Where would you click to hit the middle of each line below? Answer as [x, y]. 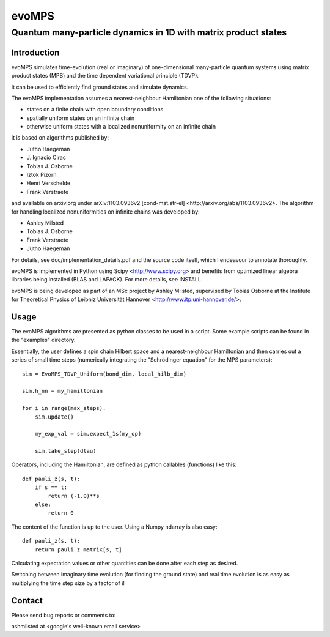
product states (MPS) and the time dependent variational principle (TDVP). [105, 76]
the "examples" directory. [43, 340]
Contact [27, 601]
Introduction [35, 52]
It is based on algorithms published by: [60, 138]
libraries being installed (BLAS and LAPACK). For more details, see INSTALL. [107, 280]
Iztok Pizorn [42, 175]
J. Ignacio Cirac [46, 158]
